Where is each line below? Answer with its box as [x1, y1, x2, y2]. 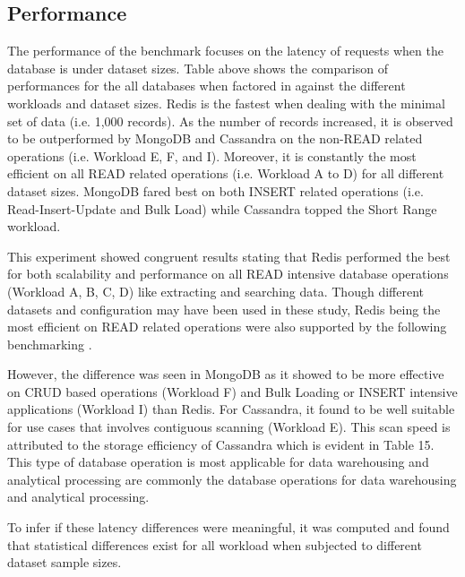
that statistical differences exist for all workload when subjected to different [7, 535, 422, 554]
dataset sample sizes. [7, 553, 122, 572]
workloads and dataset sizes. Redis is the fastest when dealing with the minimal [7, 93, 445, 112]
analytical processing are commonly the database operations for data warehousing [7, 469, 457, 488]
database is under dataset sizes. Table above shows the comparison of [7, 58, 388, 77]
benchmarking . [7, 334, 92, 353]
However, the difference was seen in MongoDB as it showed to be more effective [7, 365, 444, 383]
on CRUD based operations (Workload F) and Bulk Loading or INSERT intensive [7, 382, 458, 400]
